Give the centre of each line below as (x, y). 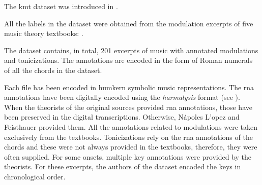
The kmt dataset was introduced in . (61, 6)
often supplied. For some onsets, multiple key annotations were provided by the (128, 156)
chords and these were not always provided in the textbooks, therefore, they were (131, 147)
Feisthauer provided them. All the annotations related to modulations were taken (131, 126)
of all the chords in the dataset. (53, 70)
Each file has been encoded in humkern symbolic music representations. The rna (129, 87)
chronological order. (35, 176)
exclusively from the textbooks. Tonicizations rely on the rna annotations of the (128, 137)
